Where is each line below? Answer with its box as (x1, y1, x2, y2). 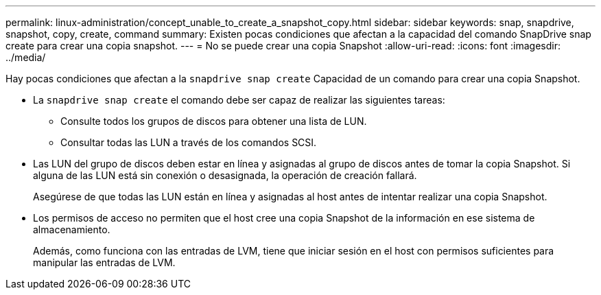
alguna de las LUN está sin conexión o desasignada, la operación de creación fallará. (33, 169, 417, 181)
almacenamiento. (33, 224, 110, 235)
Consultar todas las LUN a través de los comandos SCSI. (60, 137, 317, 148)
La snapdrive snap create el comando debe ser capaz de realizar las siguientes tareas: (33, 94, 445, 106)
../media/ (5, 51, 46, 63)
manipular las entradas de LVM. (33, 257, 176, 268)
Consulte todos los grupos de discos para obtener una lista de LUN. (60, 115, 367, 127)
